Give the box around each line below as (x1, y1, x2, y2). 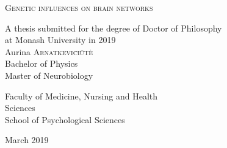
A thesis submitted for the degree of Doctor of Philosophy (5, 21, 222, 34)
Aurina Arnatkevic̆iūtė (5, 45, 93, 58)
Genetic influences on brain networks (5, 1, 153, 13)
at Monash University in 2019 (5, 33, 116, 46)
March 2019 (5, 133, 49, 146)
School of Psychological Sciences (5, 113, 125, 126)
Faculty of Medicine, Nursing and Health (5, 89, 158, 102)
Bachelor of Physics (5, 57, 78, 70)
